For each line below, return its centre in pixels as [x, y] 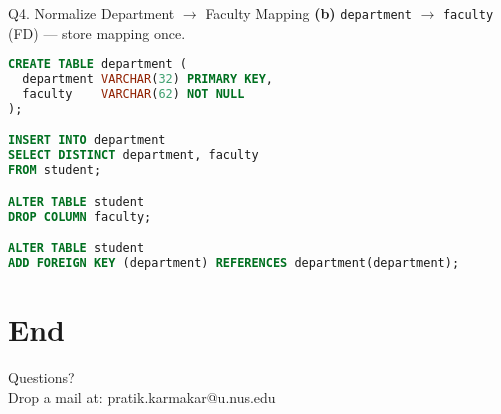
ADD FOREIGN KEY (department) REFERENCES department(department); [234, 262]
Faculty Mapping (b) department [308, 13]
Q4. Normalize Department [91, 13]
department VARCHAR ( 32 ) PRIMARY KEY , [147, 79]
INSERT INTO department [87, 140]
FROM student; [55, 170]
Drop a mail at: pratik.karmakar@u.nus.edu [142, 396]
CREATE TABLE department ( [97, 64]
